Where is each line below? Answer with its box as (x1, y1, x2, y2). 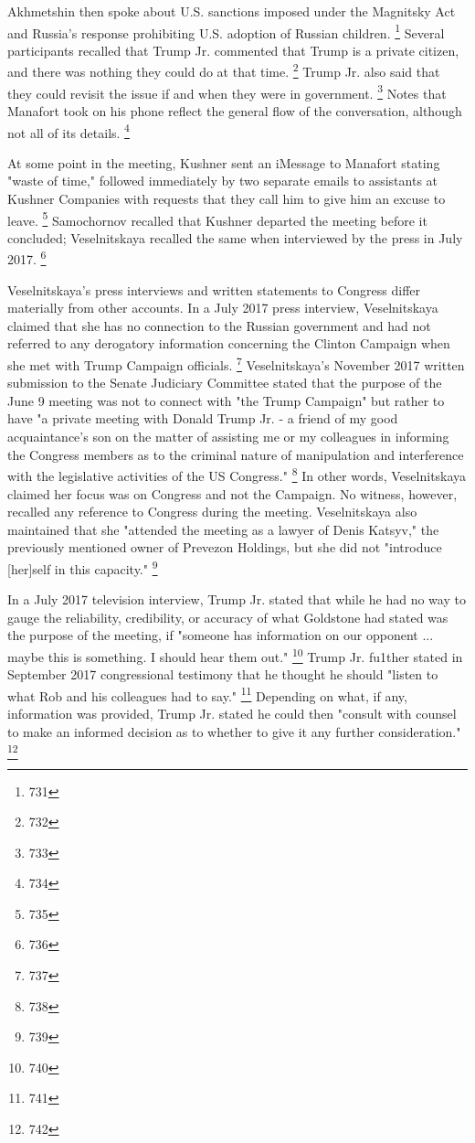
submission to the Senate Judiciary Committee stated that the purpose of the (7, 373, 442, 392)
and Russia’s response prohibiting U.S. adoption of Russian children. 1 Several (7, 20, 445, 42)
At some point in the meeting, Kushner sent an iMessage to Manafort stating (7, 153, 440, 172)
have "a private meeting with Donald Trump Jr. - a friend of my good (7, 409, 398, 428)
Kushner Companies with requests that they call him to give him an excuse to (7, 188, 446, 208)
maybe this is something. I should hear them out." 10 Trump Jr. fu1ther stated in (7, 644, 463, 666)
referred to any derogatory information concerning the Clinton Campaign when (7, 334, 450, 353)
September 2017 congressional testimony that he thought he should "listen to (7, 665, 438, 684)
